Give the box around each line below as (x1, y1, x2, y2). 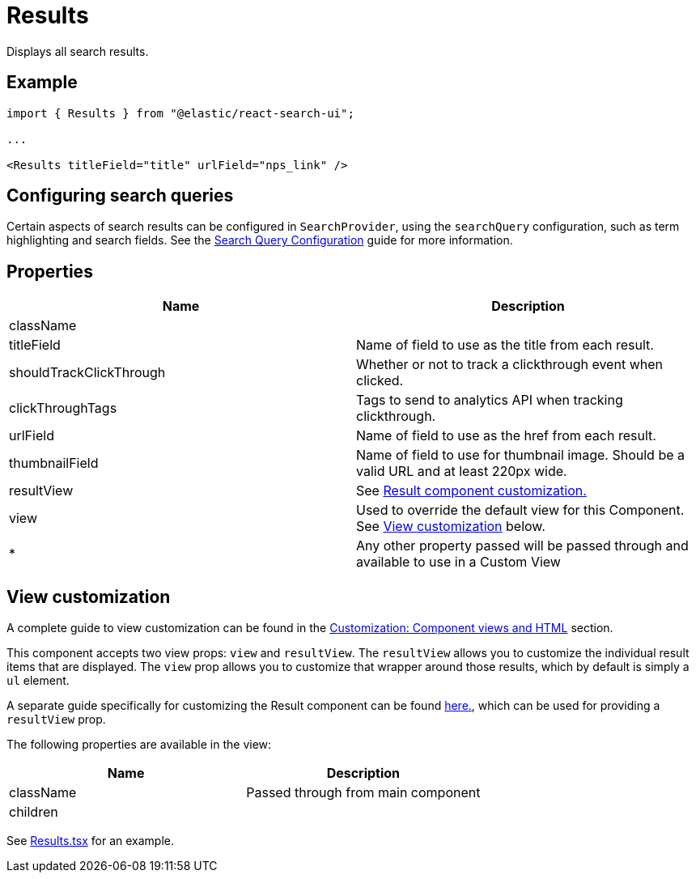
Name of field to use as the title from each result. (356, 337, 654, 354)
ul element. (6, 673, 70, 688)
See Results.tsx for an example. (6, 834, 174, 848)
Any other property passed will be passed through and (356, 537, 689, 554)
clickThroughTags (9, 400, 117, 417)
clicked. (356, 372, 404, 389)
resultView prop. (6, 712, 106, 727)
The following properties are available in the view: (6, 737, 272, 752)
